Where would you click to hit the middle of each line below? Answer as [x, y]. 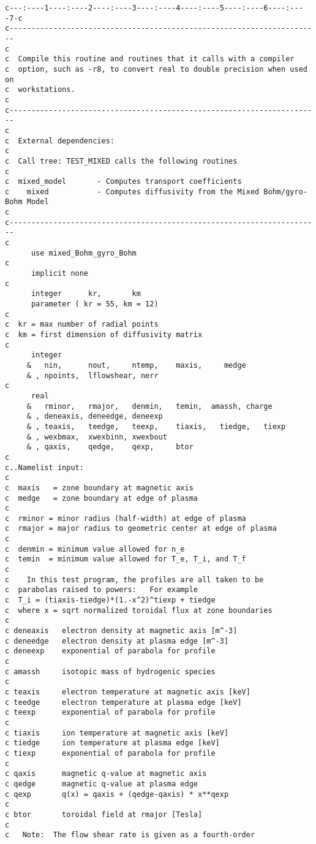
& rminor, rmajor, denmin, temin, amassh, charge [149, 406]
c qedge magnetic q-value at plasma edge [101, 784]
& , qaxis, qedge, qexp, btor [110, 447]
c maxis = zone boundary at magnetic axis [99, 488]
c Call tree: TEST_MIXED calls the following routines [121, 161]
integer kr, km [86, 294]
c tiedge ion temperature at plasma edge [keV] [112, 743]
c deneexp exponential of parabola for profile [110, 651]
